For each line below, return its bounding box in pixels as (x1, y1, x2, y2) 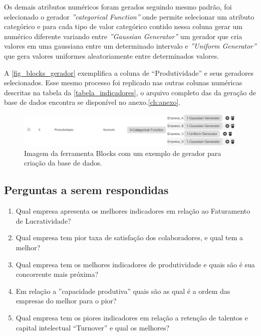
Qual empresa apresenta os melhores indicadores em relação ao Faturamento (16, 206, 250, 216)
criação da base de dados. (24, 157, 102, 168)
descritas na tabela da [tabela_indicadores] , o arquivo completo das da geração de (4, 87, 256, 97)
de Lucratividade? (16, 215, 71, 226)
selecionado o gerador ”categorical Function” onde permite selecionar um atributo (4, 11, 254, 22)
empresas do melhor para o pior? (16, 295, 117, 306)
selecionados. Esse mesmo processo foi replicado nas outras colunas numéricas (4, 77, 242, 88)
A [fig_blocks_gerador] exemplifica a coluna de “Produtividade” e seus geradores (4, 67, 254, 78)
